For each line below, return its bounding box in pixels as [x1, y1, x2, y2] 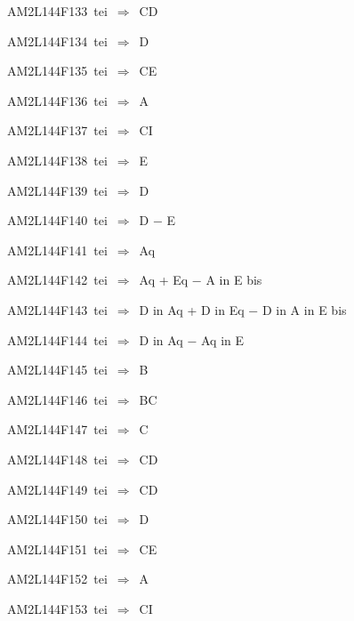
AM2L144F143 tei [7, 300, 108, 319]
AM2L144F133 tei [7, 2, 108, 20]
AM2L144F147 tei [7, 420, 108, 439]
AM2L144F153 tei [7, 599, 108, 617]
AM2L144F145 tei [7, 360, 108, 379]
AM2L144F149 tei [7, 480, 108, 498]
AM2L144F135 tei [7, 61, 108, 80]
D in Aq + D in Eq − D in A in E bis [139, 300, 347, 319]
